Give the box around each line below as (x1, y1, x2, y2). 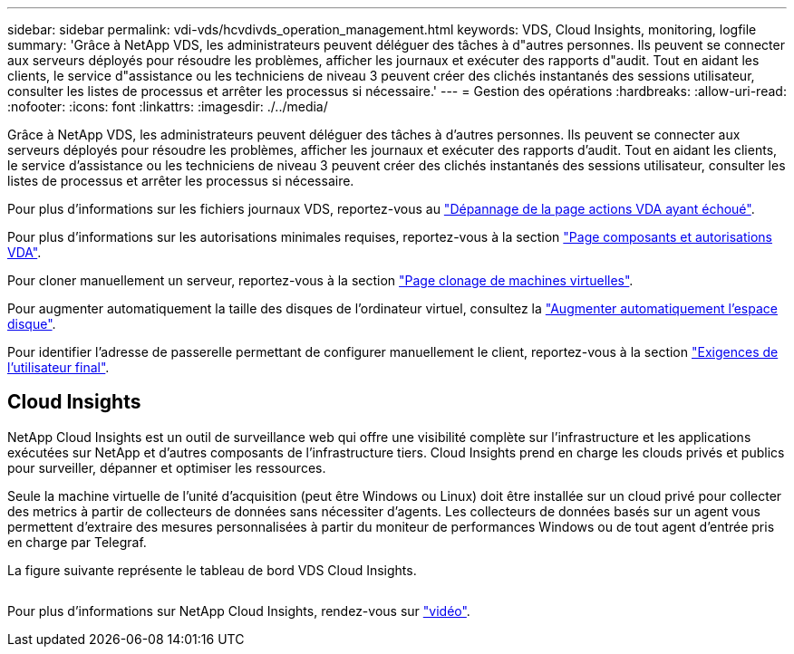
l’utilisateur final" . (7, 360, 110, 375)
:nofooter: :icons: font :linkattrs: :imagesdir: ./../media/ (7, 99, 328, 114)
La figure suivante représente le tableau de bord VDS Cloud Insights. (7, 562, 417, 578)
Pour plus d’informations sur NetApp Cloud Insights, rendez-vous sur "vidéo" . (7, 602, 470, 619)
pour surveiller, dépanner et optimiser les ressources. (7, 459, 326, 476)
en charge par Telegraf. (7, 534, 147, 550)
